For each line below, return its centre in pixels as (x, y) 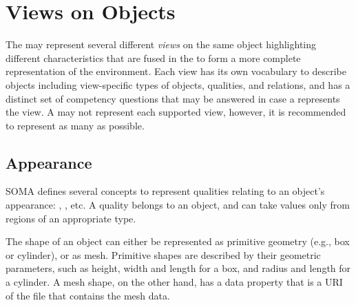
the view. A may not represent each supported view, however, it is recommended (176, 112)
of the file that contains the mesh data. (88, 295)
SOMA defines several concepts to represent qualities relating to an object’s (165, 191)
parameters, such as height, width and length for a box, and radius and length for (178, 268)
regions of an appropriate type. (71, 218)
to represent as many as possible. (75, 125)
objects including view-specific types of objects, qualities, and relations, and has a (178, 84)
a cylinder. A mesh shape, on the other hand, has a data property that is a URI (174, 282)
